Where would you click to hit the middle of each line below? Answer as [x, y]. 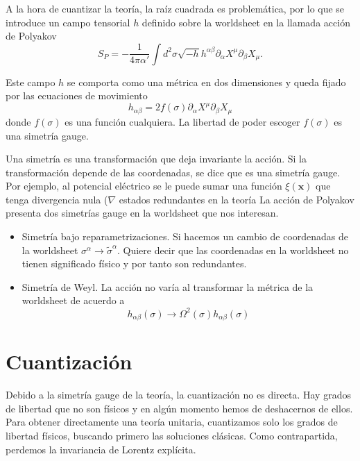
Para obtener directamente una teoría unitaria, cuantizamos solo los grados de [172, 422]
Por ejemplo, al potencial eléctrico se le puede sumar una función [144, 186]
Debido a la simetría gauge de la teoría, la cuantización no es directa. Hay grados [178, 395]
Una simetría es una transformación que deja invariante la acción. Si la [156, 159]
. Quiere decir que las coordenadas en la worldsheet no [233, 250]
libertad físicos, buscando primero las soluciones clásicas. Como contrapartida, [172, 435]
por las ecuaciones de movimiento [77, 95]
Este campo [31, 82]
